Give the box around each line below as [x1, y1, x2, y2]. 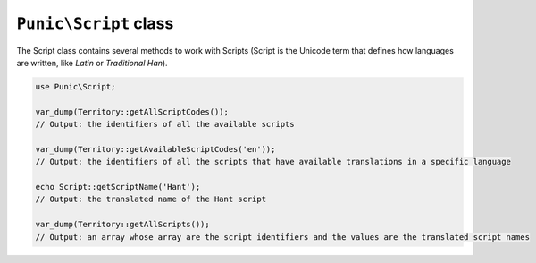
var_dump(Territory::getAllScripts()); [35, 219, 210, 230]
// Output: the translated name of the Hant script [35, 194, 267, 205]
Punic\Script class [16, 13, 174, 33]
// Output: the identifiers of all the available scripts [35, 119, 295, 130]
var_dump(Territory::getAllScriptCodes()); [35, 106, 230, 116]
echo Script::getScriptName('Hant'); [35, 182, 201, 192]
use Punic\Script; [35, 81, 116, 91]
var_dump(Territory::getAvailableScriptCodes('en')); [35, 144, 276, 154]
